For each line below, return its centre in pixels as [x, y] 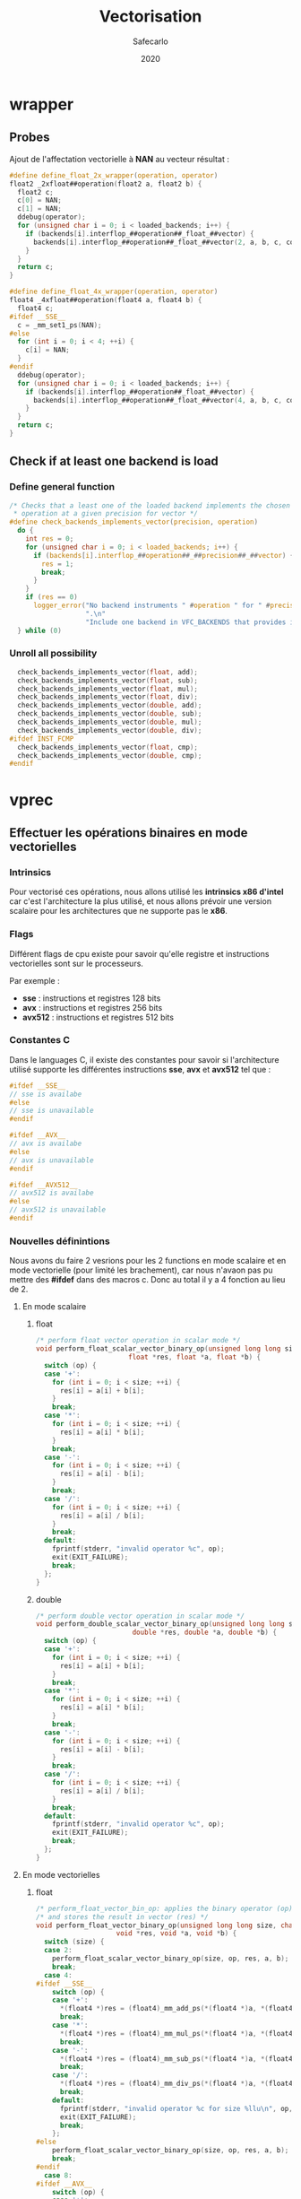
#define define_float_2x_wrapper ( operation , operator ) [114, 175]
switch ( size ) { [74, 1942]
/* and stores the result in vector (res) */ [122, 1917]
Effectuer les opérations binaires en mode [129, 833]
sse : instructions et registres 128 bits [91, 998]
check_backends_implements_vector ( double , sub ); [110, 714]
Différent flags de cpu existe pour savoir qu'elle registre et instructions [139, 953]
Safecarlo [150, 41]
